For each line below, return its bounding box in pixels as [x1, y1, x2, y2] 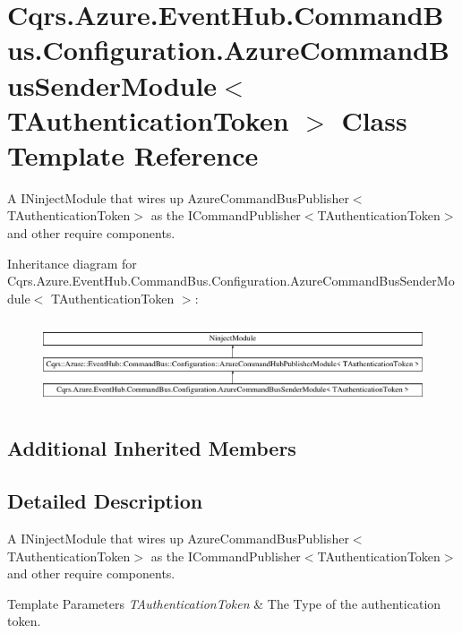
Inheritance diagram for [7, 253, 137, 272]
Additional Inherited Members [7, 434, 296, 462]
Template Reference [7, 136, 259, 173]
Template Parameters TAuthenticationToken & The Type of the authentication [7, 594, 441, 612]
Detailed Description [7, 487, 203, 515]
